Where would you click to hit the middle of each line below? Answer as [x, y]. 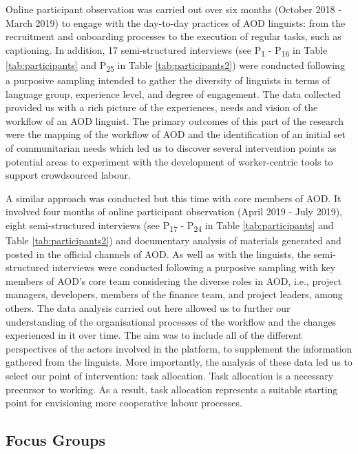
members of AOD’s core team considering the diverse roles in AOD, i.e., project [174, 280]
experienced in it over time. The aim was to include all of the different [154, 335]
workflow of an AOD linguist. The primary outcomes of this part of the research [175, 120]
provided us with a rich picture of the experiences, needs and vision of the [162, 107]
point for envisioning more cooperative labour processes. [124, 403]
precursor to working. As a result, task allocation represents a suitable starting [172, 389]
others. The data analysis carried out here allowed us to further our [148, 308]
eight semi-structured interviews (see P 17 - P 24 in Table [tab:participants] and [170, 226]
